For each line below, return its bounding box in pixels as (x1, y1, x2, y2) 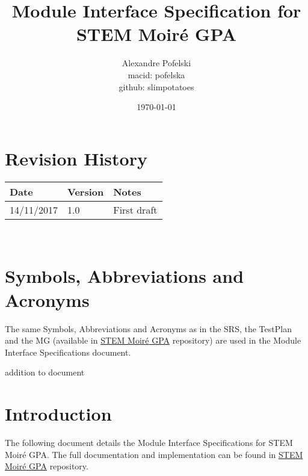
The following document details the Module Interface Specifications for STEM (5, 436, 293, 449)
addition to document (5, 366, 85, 379)
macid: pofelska (128, 68, 185, 81)
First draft (113, 202, 158, 217)
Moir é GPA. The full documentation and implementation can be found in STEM (5, 448, 303, 460)
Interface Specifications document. (5, 345, 131, 358)
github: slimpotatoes (119, 80, 194, 93)
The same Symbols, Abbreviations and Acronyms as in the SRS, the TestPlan (5, 322, 292, 335)
